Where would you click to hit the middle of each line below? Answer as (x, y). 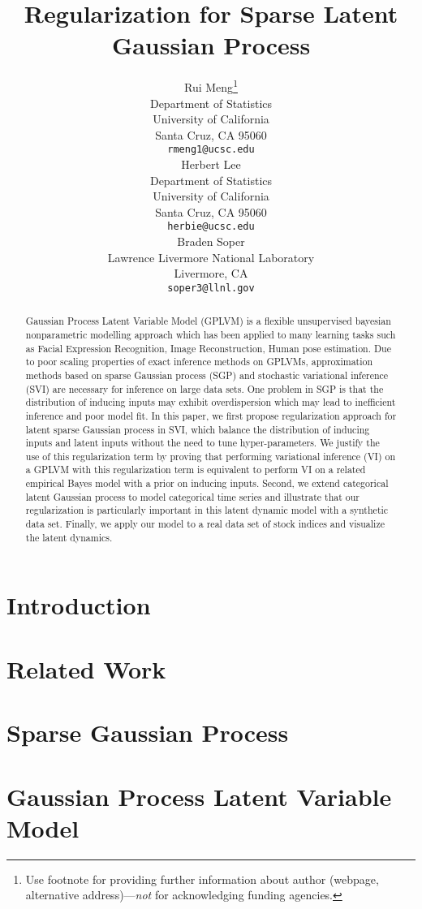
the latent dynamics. (69, 537)
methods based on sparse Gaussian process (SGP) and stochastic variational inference (207, 375)
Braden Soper (211, 241)
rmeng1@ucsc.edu (211, 150)
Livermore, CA (211, 273)
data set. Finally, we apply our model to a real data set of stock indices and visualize (205, 524)
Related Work (86, 668)
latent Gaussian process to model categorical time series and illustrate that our (193, 496)
